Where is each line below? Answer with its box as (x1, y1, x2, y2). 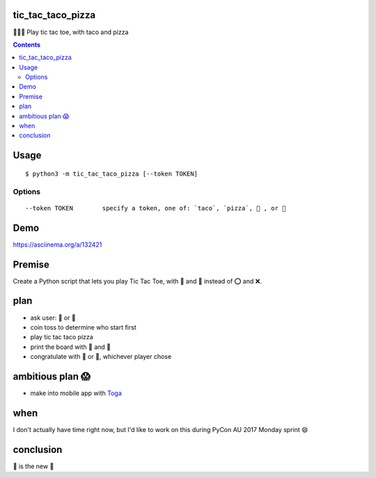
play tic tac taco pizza (30, 333, 93, 341)
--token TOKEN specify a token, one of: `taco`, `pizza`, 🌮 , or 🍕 (25, 204, 286, 212)
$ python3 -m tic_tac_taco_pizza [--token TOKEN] (25, 169, 198, 178)
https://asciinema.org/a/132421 (13, 240, 102, 249)
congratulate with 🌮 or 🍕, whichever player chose (30, 353, 172, 361)
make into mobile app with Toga (30, 389, 122, 397)
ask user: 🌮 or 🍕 (30, 314, 76, 322)
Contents (13, 40, 41, 49)
